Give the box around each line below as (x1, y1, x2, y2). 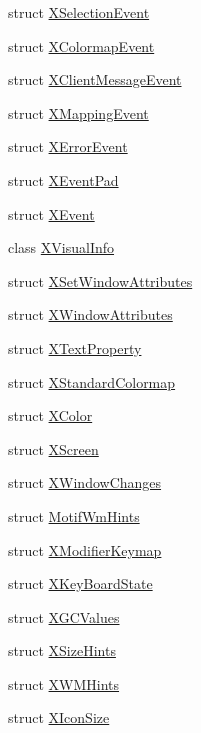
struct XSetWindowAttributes (8, 270, 193, 291)
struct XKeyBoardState (8, 573, 153, 594)
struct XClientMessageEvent (8, 69, 182, 90)
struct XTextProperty (8, 337, 142, 358)
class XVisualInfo (8, 237, 115, 258)
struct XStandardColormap (8, 371, 176, 392)
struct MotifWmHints (8, 505, 140, 526)
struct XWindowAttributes (8, 304, 173, 325)
